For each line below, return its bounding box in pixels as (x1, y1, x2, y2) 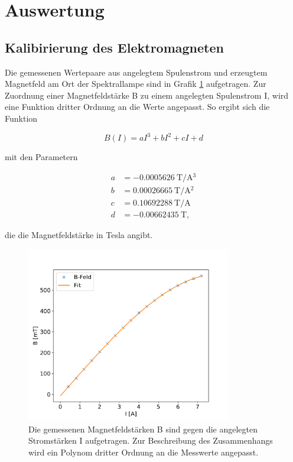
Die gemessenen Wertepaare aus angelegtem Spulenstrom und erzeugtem (5, 66, 268, 78)
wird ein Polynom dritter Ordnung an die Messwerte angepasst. (28, 445, 259, 458)
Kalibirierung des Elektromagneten (5, 38, 224, 56)
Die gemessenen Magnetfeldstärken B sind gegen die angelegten (28, 422, 258, 435)
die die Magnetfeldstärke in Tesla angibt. (5, 228, 153, 240)
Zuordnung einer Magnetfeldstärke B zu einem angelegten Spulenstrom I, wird (5, 89, 289, 101)
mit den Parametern (5, 151, 78, 163)
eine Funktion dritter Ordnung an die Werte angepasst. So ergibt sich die (5, 100, 270, 113)
